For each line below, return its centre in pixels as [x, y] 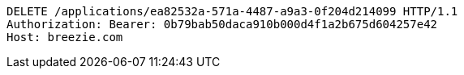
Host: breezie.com [65, 37]
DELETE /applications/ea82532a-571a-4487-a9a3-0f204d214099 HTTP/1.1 [232, 11]
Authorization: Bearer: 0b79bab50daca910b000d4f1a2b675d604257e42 [222, 24]
